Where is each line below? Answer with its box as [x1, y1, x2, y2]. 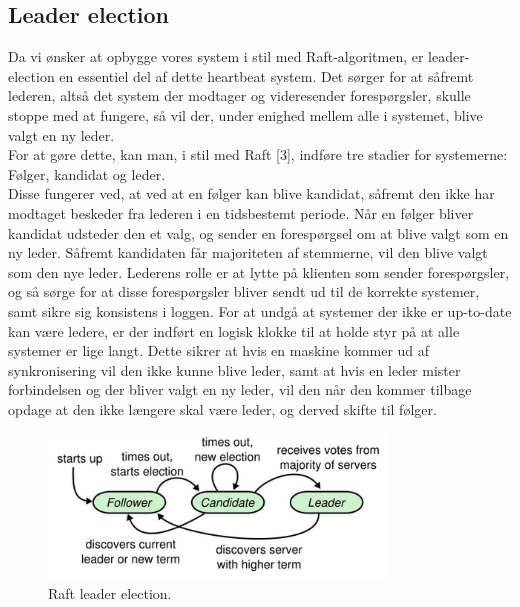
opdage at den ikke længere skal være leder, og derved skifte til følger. [8, 398, 437, 419]
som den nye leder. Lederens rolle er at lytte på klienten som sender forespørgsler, [8, 261, 510, 282]
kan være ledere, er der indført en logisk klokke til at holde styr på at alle [8, 320, 460, 341]
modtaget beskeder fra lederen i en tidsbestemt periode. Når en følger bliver [8, 202, 474, 223]
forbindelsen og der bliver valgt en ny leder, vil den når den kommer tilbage [8, 379, 472, 400]
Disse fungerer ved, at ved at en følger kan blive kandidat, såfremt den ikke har [8, 183, 495, 204]
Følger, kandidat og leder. [8, 163, 166, 184]
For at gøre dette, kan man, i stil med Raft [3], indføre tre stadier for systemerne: [8, 144, 508, 165]
